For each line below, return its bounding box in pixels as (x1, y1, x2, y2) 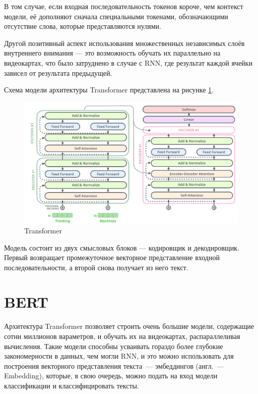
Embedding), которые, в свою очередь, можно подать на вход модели (4, 370, 218, 381)
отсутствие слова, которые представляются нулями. (4, 21, 161, 31)
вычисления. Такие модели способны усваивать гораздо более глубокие (4, 340, 223, 351)
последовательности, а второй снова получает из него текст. (4, 262, 188, 272)
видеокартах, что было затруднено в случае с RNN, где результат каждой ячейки (4, 57, 252, 68)
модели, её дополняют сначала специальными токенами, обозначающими (4, 11, 228, 21)
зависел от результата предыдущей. (4, 67, 112, 78)
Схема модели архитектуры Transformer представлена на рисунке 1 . (4, 84, 214, 95)
